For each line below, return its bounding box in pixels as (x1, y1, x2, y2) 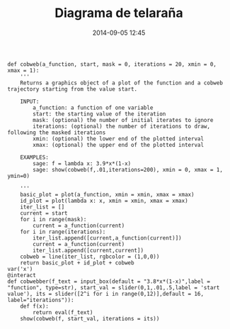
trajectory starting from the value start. (7, 85, 138, 93)
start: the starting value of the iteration (33, 110, 166, 118)
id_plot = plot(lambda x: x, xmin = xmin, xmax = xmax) (20, 197, 189, 204)
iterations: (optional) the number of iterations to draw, (33, 123, 211, 130)
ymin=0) (7, 172, 30, 179)
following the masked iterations (7, 129, 106, 136)
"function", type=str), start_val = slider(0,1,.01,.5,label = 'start (7, 284, 220, 291)
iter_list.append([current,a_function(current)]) (33, 234, 182, 242)
